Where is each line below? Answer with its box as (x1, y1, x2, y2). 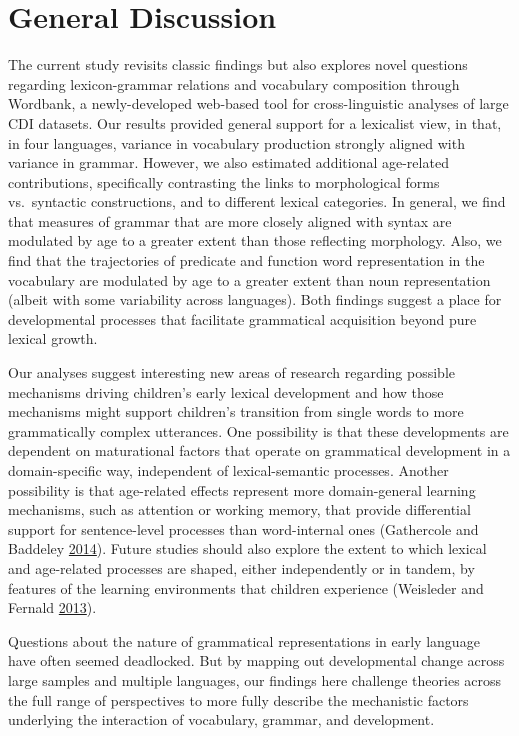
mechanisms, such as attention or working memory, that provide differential (8, 499, 471, 520)
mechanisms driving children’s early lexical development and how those (8, 381, 444, 402)
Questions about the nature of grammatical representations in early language (8, 630, 480, 651)
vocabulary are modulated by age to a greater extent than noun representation (8, 269, 491, 290)
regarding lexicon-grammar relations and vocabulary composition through (8, 73, 460, 94)
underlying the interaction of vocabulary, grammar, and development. (8, 709, 435, 730)
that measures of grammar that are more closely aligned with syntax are (8, 210, 452, 231)
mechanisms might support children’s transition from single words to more (8, 401, 464, 422)
